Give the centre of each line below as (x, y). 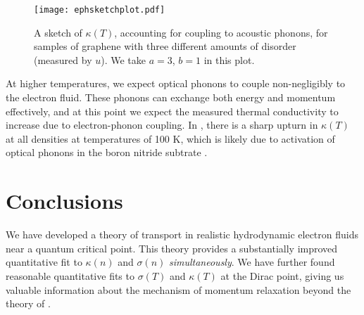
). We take (124, 59)
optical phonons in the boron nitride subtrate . (107, 152)
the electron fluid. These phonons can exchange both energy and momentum (171, 97)
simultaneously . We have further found (252, 262)
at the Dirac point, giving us (282, 275)
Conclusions (64, 201)
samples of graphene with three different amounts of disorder (165, 46)
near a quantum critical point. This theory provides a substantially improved (172, 248)
